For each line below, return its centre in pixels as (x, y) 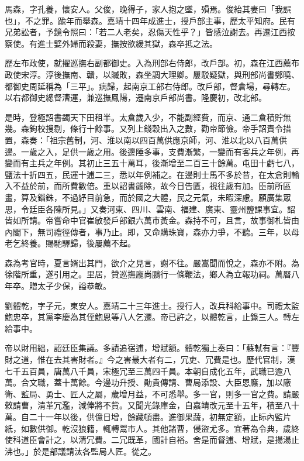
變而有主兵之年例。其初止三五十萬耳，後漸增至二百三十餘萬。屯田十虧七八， (152, 163)
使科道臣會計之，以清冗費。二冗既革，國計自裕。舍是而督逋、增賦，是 (140, 440)
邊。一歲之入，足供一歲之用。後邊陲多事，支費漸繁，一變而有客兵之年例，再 (152, 151)
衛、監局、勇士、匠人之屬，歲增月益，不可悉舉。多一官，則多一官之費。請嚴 (152, 393)
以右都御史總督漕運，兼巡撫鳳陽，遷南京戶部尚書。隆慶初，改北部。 (136, 97)
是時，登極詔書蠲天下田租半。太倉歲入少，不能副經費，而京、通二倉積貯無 (148, 117)
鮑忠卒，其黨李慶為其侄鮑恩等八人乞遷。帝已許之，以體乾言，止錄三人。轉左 (152, 317)
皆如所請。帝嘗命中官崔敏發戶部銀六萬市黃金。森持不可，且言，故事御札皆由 (152, 220)
